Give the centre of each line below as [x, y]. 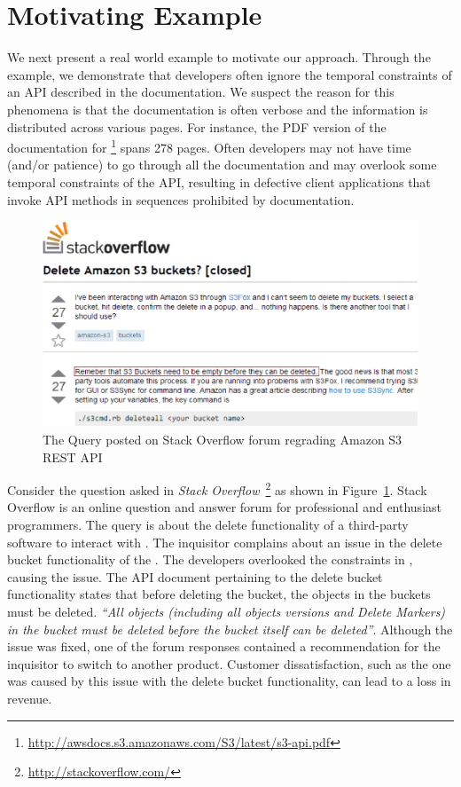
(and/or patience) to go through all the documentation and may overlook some [222, 165]
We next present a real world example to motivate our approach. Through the [219, 57]
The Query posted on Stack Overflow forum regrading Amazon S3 [223, 439]
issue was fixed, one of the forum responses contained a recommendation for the [224, 646]
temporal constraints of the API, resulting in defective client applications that [219, 181]
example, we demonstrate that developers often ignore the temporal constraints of [230, 74]
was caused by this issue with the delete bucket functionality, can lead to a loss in [229, 681]
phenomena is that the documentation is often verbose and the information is [218, 109]
